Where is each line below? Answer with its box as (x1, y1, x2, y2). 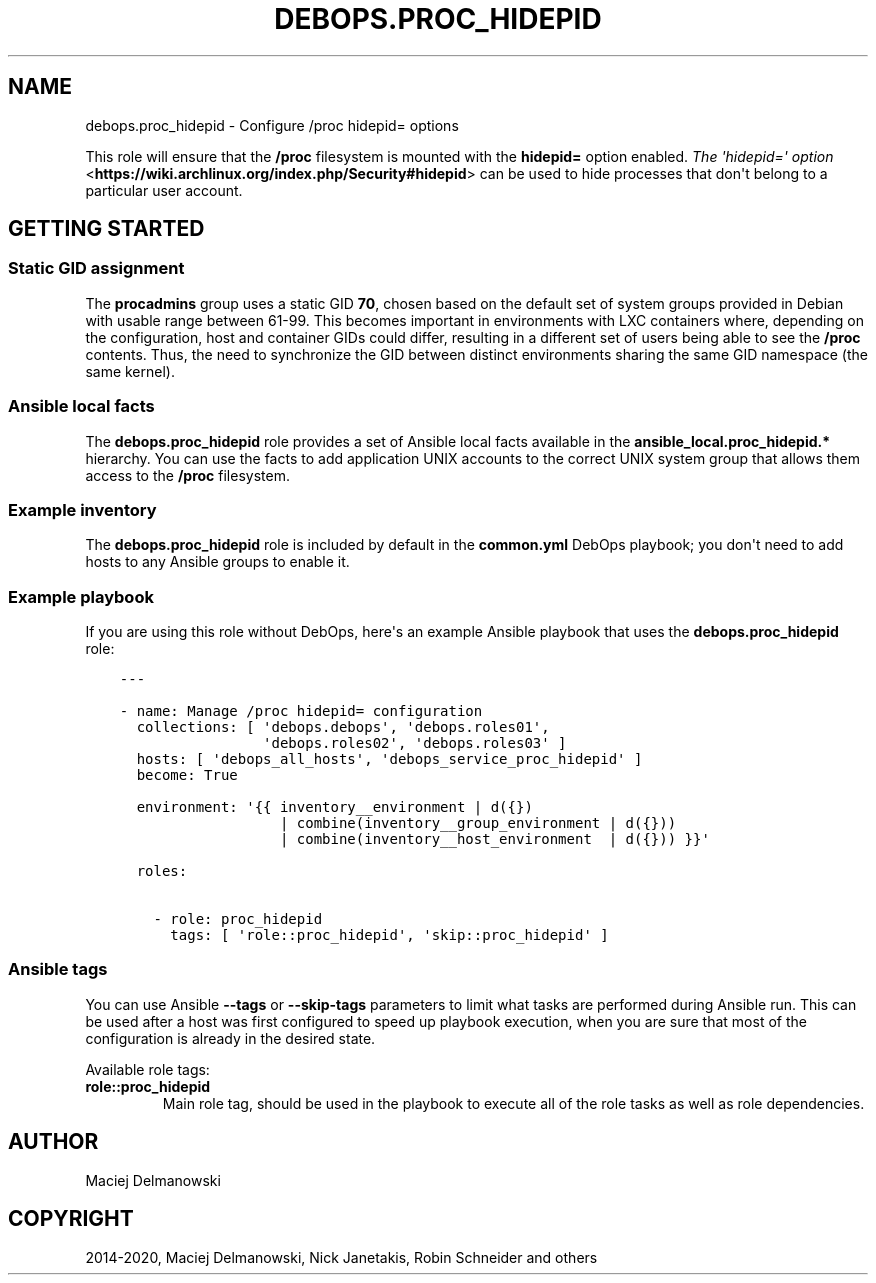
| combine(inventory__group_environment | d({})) (279, 815, 677, 832)
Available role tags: (85, 1060, 210, 1078)
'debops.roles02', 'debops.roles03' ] (263, 735, 567, 752)
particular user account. (85, 181, 243, 199)
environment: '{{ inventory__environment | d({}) (136, 799, 533, 816)
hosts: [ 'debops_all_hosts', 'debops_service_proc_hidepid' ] (136, 751, 643, 768)
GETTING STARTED (8, 216, 205, 242)
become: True (136, 767, 238, 784)
